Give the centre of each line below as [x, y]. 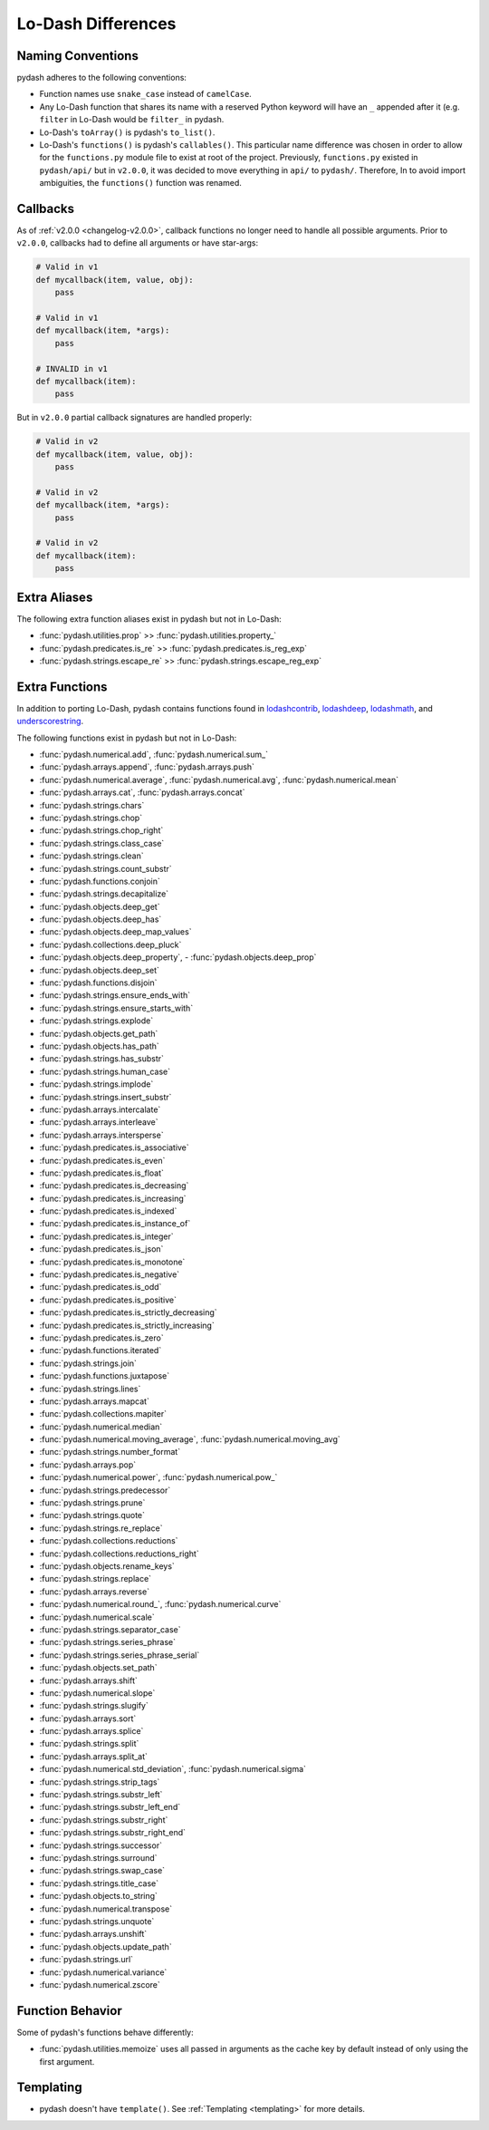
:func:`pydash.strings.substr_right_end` [112, 1833]
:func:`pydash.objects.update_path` [105, 1946]
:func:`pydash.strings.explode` [96, 1021]
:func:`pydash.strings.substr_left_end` [110, 1807]
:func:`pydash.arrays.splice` [91, 1731]
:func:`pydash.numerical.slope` [97, 1693]
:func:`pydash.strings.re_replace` [101, 1528]
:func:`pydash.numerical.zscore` [100, 1984]
